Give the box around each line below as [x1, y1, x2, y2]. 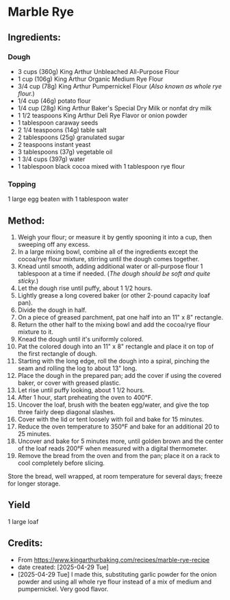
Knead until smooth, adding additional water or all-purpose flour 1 [17, 262, 203, 270]
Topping [8, 179, 36, 189]
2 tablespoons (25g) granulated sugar [17, 133, 125, 141]
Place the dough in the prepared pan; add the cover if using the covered [17, 371, 222, 379]
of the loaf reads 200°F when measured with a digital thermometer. [17, 444, 208, 453]
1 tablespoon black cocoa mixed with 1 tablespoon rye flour [17, 162, 186, 170]
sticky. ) [17, 276, 39, 285]
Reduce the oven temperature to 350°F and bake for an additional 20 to [17, 422, 220, 431]
